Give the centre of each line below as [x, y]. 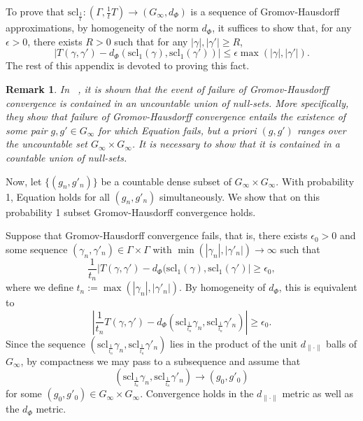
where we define [40, 287]
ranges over [321, 130]
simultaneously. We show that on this [240, 196]
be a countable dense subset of [166, 181]
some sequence [37, 249]
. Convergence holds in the [197, 393]
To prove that [35, 11]
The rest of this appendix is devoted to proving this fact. [128, 65]
